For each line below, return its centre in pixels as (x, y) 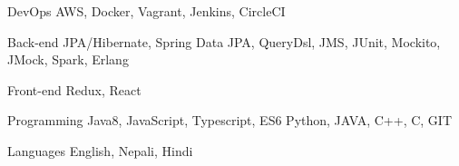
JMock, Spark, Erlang (68, 59)
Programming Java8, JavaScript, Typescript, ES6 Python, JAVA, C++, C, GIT (229, 120)
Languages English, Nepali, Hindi (100, 150)
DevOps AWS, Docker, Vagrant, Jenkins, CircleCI (146, 11)
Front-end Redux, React (74, 89)
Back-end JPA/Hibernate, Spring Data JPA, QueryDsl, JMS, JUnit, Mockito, (224, 41)
